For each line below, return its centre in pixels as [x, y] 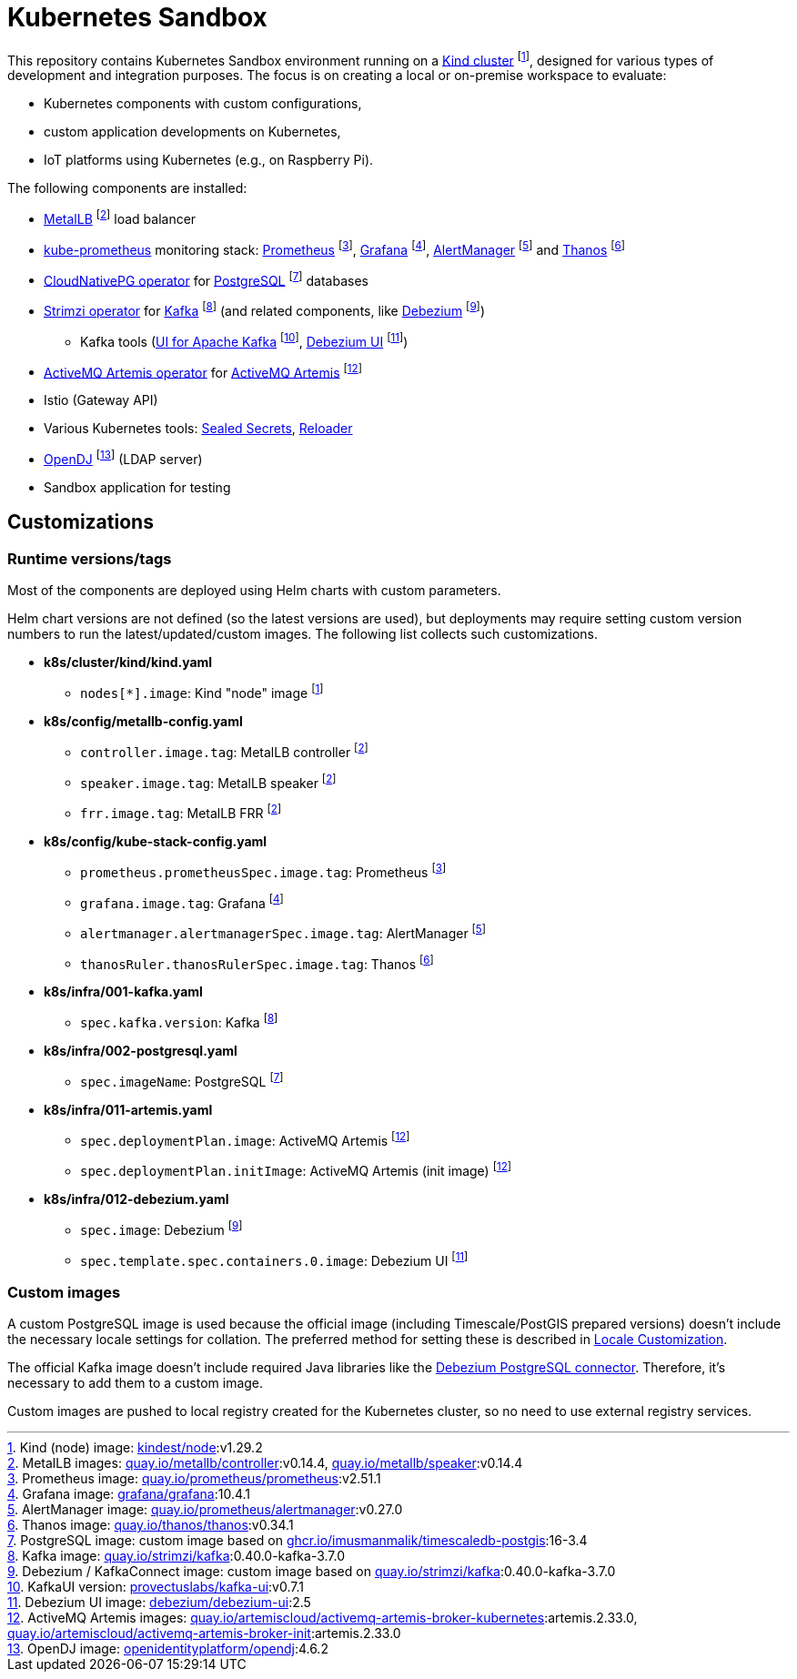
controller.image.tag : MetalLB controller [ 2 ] [224, 750]
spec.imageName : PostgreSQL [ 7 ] [182, 1080]
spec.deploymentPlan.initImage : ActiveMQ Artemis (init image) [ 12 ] [296, 1170]
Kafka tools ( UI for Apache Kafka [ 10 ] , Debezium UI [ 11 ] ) [244, 340]
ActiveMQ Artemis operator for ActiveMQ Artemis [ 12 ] [203, 371]
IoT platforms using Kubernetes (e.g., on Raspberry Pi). [209, 160]
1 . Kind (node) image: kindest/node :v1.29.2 [135, 1448]
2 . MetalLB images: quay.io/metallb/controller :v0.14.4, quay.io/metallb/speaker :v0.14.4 [265, 1463]
